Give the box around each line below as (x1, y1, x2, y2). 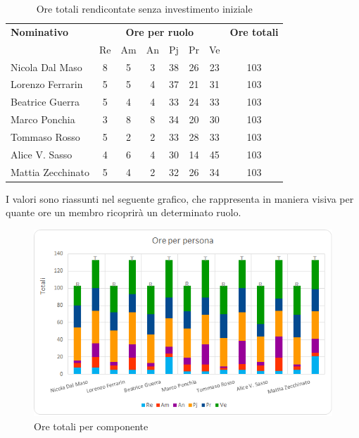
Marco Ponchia (11, 112, 75, 127)
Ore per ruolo (125, 24, 194, 39)
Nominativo (11, 24, 69, 39)
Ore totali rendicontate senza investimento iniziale (36, 1, 253, 15)
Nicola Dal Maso (11, 59, 82, 74)
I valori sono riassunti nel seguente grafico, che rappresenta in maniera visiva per (6, 191, 354, 206)
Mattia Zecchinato (11, 164, 89, 179)
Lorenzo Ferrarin (11, 77, 83, 92)
